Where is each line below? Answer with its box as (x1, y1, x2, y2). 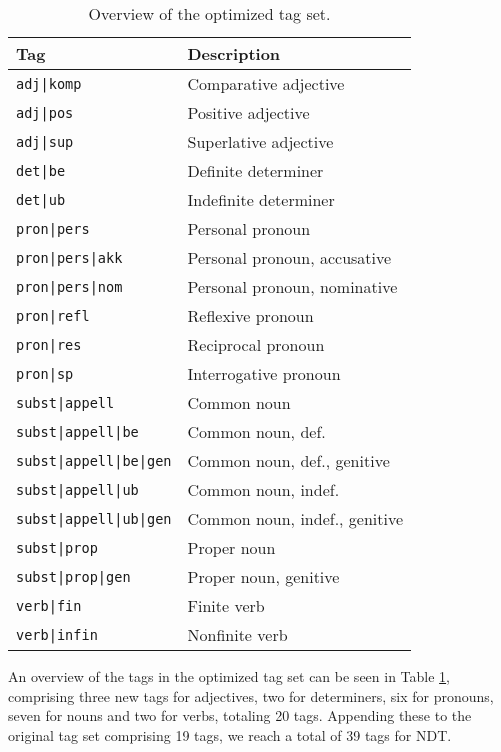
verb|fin (16, 597, 82, 614)
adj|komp (16, 75, 82, 92)
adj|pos (16, 104, 74, 121)
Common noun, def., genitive (187, 449, 390, 472)
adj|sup (16, 133, 74, 150)
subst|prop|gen (16, 568, 131, 585)
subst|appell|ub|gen (16, 510, 172, 527)
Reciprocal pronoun (187, 333, 325, 356)
